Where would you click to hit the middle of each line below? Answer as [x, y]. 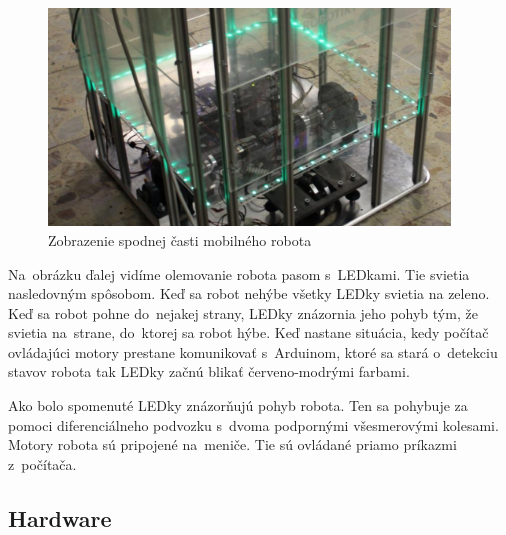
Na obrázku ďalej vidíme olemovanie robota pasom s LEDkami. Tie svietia [239, 273]
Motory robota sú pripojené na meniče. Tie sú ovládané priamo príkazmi [232, 444]
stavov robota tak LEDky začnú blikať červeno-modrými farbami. [209, 371]
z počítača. [42, 463]
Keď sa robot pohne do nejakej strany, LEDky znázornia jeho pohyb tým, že [243, 312]
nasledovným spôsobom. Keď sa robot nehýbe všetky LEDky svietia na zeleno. [249, 293]
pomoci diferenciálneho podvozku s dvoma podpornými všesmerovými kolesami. [253, 424]
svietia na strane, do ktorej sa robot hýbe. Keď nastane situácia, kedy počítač [248, 332]
